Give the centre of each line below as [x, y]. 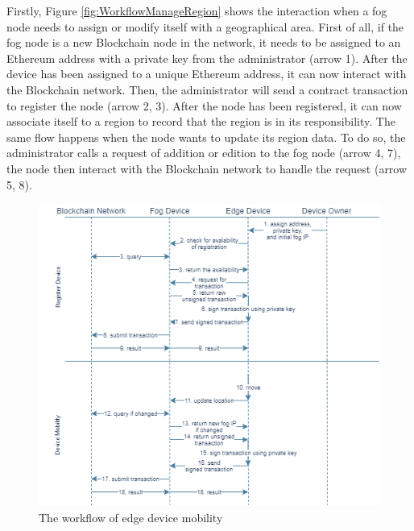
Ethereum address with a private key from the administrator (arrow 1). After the [207, 58]
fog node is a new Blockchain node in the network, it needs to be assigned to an [204, 42]
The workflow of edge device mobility [131, 517]
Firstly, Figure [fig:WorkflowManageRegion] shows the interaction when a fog [197, 10]
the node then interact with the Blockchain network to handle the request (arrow [207, 168]
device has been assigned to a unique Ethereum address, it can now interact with [207, 74]
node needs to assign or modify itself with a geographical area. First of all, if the [205, 26]
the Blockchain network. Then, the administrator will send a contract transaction [207, 89]
